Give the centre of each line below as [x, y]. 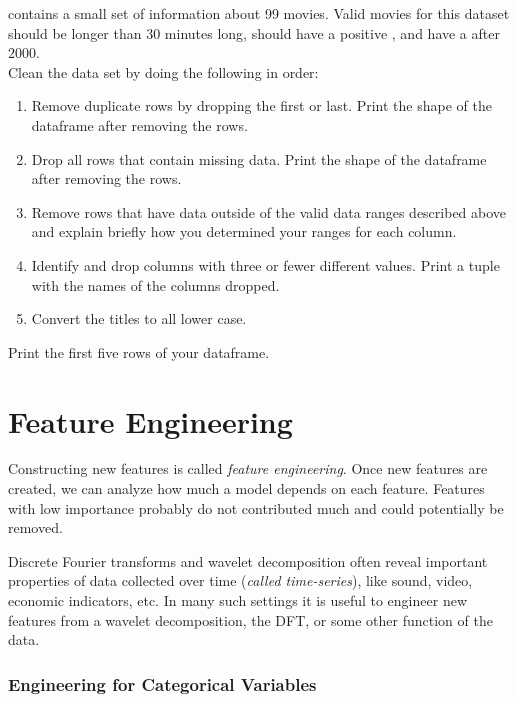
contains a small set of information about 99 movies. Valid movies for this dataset [259, 13]
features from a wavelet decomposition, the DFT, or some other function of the [250, 619]
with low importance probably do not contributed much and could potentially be [256, 507]
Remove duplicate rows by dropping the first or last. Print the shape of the [261, 105]
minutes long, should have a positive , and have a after [332, 32]
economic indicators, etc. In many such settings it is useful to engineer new [237, 600]
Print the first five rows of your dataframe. [139, 351]
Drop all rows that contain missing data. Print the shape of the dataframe [259, 158]
